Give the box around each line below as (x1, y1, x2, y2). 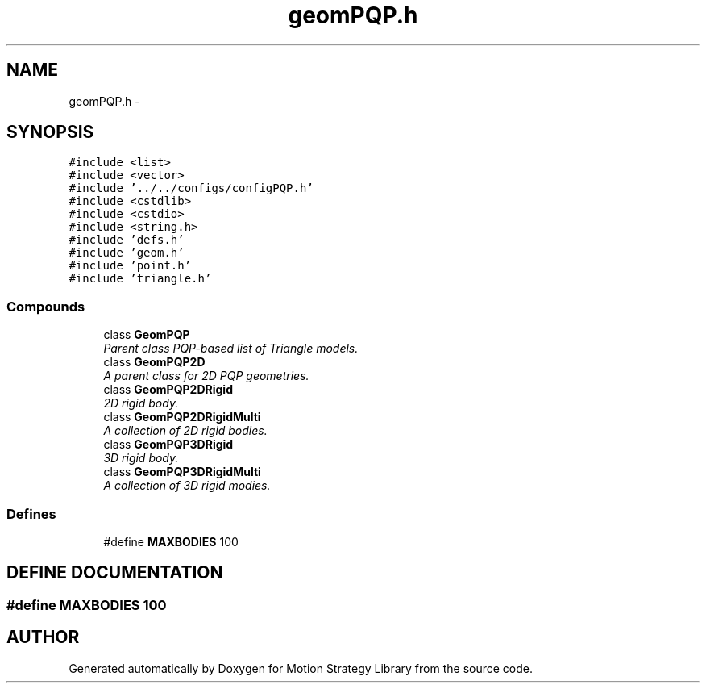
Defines (6, 505, 56, 522)
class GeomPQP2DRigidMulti (103, 410, 261, 424)
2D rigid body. (103, 396, 179, 411)
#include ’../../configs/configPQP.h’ (69, 182, 314, 195)
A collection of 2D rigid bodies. (103, 424, 268, 438)
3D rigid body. (103, 451, 179, 466)
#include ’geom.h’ (69, 246, 185, 260)
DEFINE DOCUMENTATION (6, 562, 223, 583)
